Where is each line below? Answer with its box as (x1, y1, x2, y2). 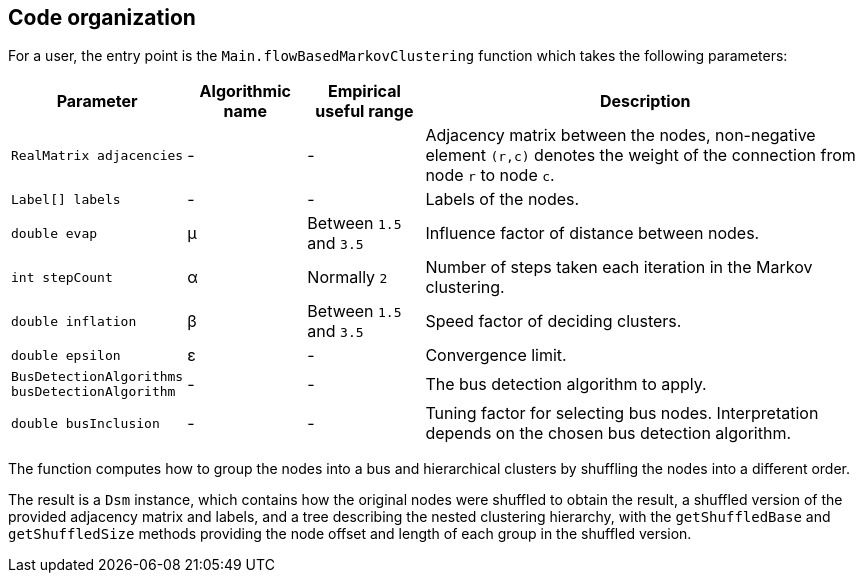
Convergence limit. (425, 345, 567, 366)
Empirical (327, 81, 401, 102)
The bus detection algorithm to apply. (425, 374, 707, 395)
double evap (11, 225, 98, 241)
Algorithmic (199, 81, 291, 102)
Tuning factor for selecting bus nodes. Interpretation (425, 403, 819, 424)
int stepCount (11, 269, 113, 285)
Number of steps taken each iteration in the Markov (425, 257, 813, 278)
